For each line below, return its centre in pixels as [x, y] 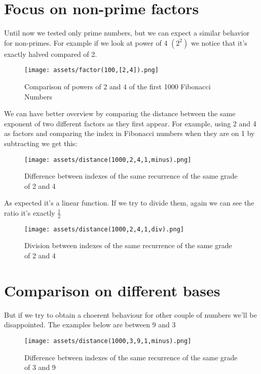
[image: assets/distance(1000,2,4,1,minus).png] [108, 160]
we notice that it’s [219, 42]
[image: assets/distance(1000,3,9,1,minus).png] [108, 341]
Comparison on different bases [112, 290]
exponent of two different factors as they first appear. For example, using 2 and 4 [130, 123]
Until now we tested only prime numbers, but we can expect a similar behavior [127, 33]
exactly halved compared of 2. [51, 54]
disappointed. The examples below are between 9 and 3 [90, 325]
